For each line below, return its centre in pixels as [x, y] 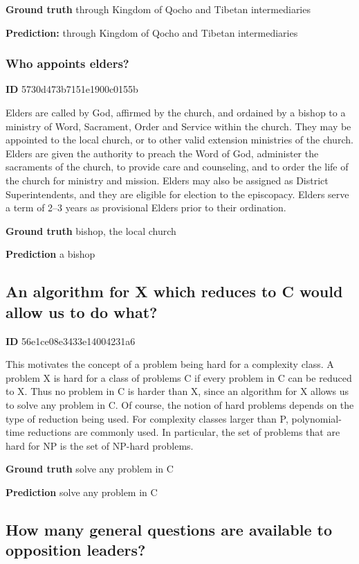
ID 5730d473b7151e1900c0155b [72, 89]
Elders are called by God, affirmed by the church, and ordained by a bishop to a [176, 112]
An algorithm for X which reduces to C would [174, 291]
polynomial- [316, 418]
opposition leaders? [76, 550]
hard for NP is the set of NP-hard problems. [100, 445]
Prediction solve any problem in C [82, 492]
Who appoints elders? [67, 63]
